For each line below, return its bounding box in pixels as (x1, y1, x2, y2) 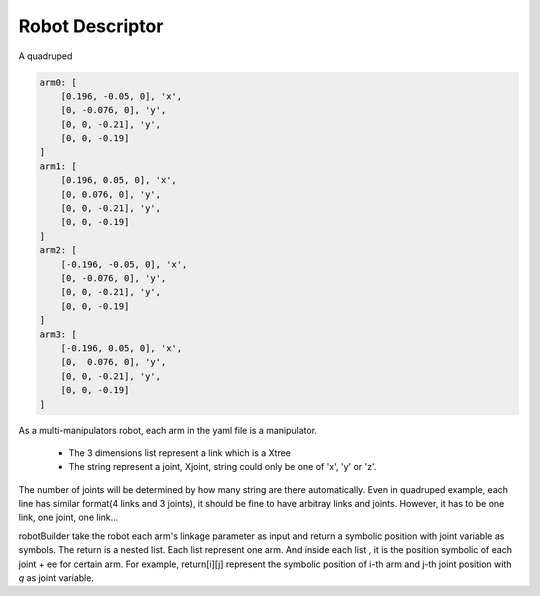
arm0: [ (39, 76, 77, 88)
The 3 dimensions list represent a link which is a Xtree (68, 446, 292, 459)
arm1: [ (39, 160, 77, 172)
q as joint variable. (18, 572, 95, 584)
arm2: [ (39, 245, 77, 256)
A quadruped (18, 50, 73, 62)
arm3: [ (39, 328, 77, 340)
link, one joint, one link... (18, 511, 119, 524)
